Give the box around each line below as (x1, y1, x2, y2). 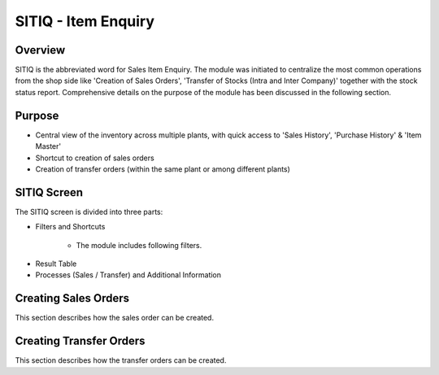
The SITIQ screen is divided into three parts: (15, 207, 163, 216)
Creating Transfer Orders (15, 334, 146, 348)
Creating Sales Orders (15, 291, 130, 305)
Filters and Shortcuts (35, 222, 106, 232)
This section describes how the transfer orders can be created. (15, 355, 227, 365)
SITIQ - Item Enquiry (15, 12, 154, 30)
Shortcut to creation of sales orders (35, 153, 154, 163)
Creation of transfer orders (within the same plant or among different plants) (35, 164, 290, 174)
